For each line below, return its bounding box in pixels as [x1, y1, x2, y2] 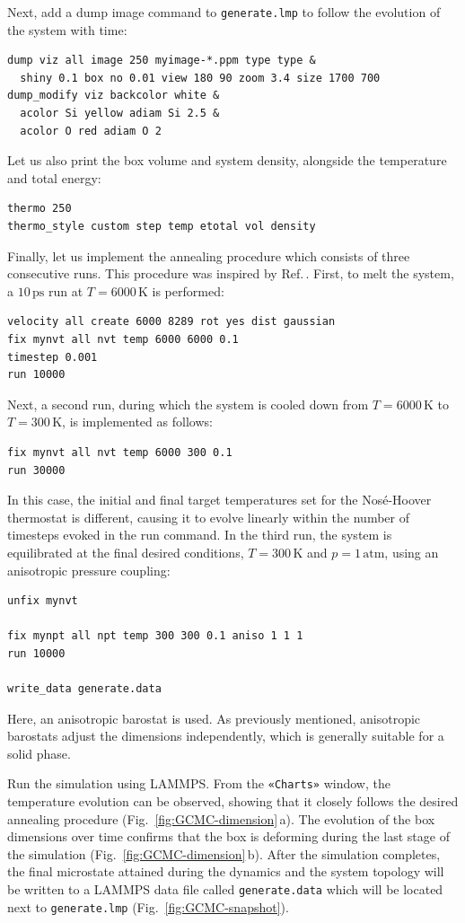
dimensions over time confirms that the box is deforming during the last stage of [7, 827, 450, 846]
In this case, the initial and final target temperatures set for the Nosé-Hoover [7, 490, 432, 509]
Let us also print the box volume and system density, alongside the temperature [7, 151, 447, 170]
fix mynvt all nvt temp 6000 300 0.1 [7, 445, 232, 459]
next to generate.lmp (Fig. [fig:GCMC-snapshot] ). [7, 897, 289, 916]
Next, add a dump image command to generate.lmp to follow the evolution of [7, 3, 441, 21]
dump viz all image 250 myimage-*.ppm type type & [7, 54, 316, 67]
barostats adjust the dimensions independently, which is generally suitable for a [7, 726, 444, 745]
